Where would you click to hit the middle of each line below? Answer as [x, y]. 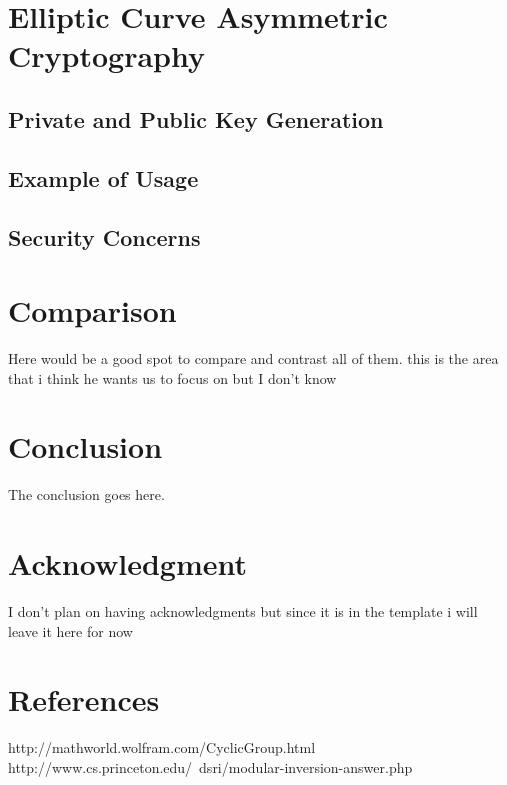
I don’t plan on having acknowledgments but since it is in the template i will [243, 611]
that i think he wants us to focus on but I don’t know [172, 377]
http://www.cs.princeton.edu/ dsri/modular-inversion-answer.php [210, 766]
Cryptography [106, 55]
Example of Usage [103, 177]
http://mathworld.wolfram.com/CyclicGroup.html [162, 747]
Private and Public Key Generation [196, 118]
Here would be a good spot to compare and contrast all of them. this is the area [253, 358]
